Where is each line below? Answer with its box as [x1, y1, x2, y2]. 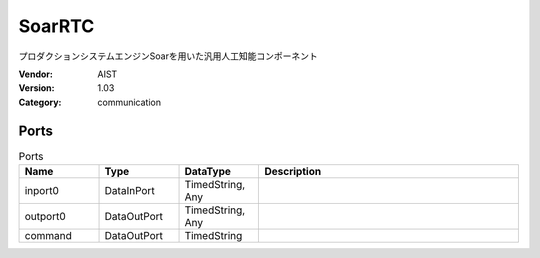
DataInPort [104, 184, 155, 197]
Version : [18, 82, 55, 94]
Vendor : [18, 68, 54, 80]
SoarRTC [18, 15, 95, 37]
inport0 [24, 184, 60, 197]
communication [97, 96, 162, 108]
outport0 [24, 210, 67, 223]
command [24, 229, 72, 242]
